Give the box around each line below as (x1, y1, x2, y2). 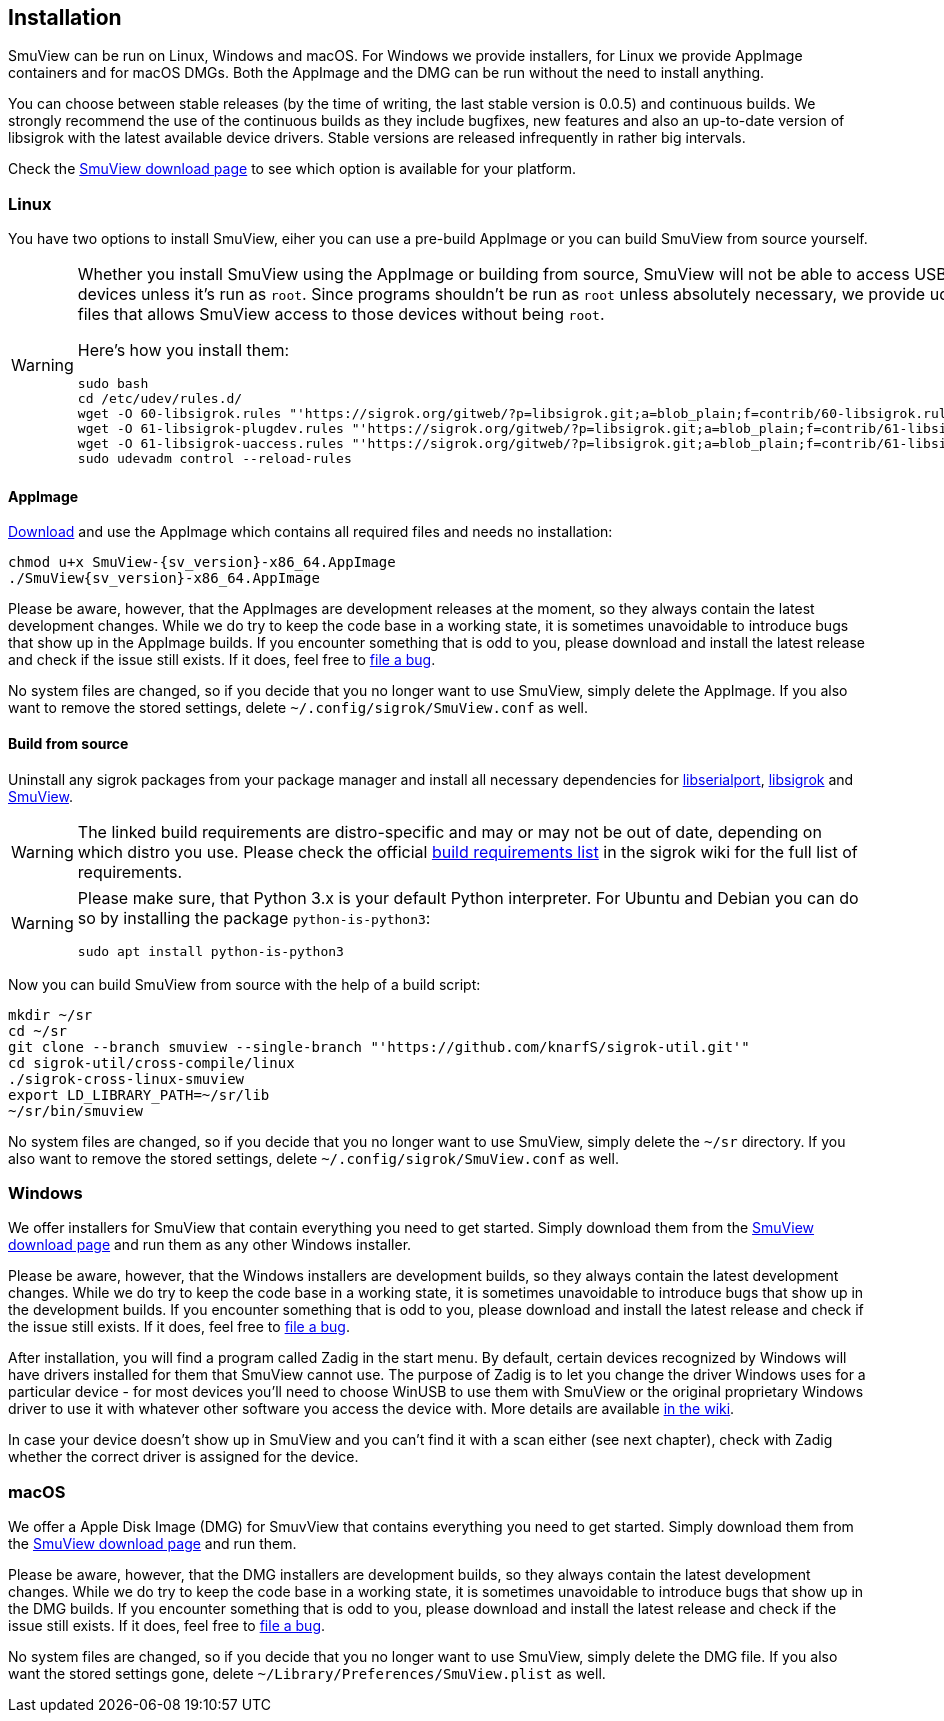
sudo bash (77, 376, 149, 392)
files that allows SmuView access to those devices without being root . (77, 304, 605, 325)
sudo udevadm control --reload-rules (77, 451, 352, 467)
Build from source (8, 735, 129, 752)
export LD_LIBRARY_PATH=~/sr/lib (8, 1086, 270, 1103)
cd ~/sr (8, 1022, 68, 1039)
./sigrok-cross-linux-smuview (8, 1070, 245, 1087)
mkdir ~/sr (8, 1006, 93, 1023)
